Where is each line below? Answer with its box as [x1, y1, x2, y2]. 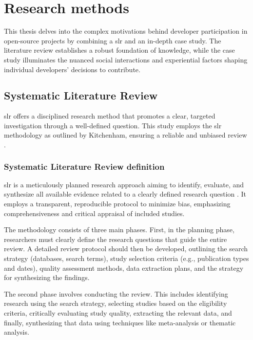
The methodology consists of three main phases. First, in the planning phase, [4, 224, 234, 235]
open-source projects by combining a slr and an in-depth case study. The [4, 35, 221, 45]
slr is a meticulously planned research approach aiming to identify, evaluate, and [4, 179, 244, 189]
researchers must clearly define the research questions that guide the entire [4, 234, 227, 244]
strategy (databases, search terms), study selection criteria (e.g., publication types [4, 253, 249, 263]
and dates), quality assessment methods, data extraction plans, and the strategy [4, 262, 244, 273]
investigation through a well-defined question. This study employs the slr [4, 120, 222, 130]
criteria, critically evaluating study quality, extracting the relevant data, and [4, 308, 232, 318]
